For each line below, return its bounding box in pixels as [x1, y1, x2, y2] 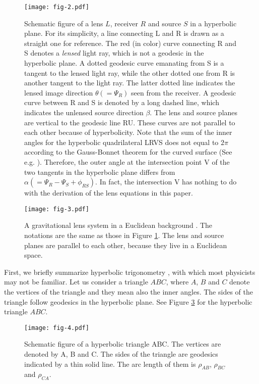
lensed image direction [24, 87, 93, 98]
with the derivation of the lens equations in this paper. [24, 187, 193, 198]
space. [24, 250, 43, 260]
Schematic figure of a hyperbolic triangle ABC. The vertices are [24, 339, 221, 349]
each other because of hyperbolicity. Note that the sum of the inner [24, 127, 232, 137]
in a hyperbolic [190, 18, 237, 28]
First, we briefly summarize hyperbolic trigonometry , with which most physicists [4, 266, 255, 277]
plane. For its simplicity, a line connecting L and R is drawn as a [24, 28, 224, 38]
